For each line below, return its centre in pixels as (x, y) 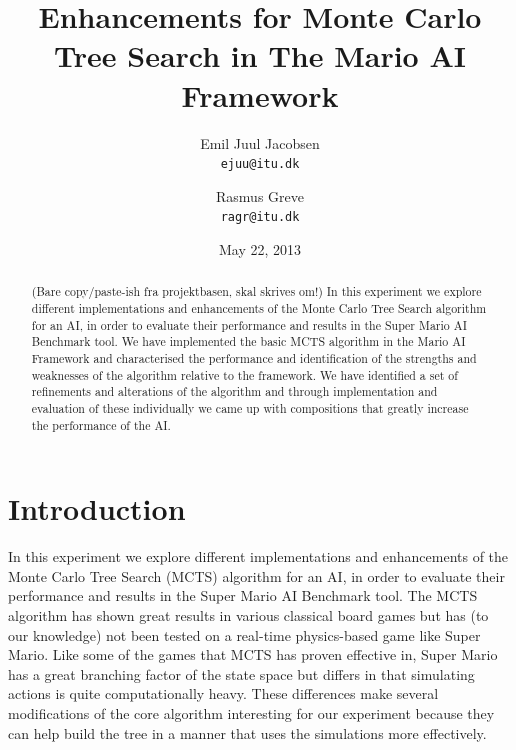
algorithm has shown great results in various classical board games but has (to (248, 615)
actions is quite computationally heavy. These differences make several (223, 693)
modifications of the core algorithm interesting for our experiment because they (251, 712)
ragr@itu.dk (260, 217)
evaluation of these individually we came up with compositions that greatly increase (250, 407)
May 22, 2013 (260, 249)
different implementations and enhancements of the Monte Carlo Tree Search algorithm (259, 308)
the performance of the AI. (101, 424)
